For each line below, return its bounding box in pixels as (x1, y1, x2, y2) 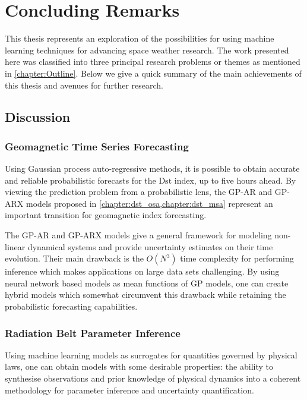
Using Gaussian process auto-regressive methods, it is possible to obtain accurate (5, 162, 300, 175)
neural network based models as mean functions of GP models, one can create (5, 276, 289, 289)
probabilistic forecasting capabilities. (5, 300, 138, 313)
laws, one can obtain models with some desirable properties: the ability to (5, 360, 273, 373)
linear (5, 240, 26, 253)
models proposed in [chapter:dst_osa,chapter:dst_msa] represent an (26, 197, 273, 209)
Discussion (5, 108, 71, 126)
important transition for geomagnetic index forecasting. (5, 209, 207, 221)
